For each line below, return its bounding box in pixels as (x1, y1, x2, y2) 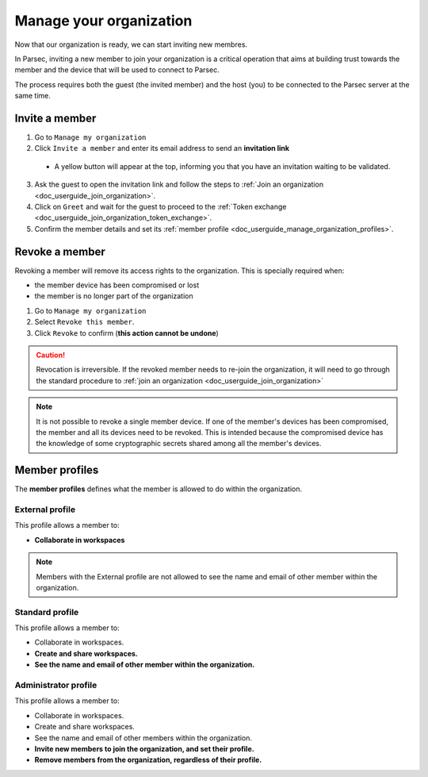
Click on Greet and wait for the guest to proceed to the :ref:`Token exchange (34, 202, 287, 211)
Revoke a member (14, 244, 106, 258)
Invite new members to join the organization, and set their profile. (34, 744, 254, 753)
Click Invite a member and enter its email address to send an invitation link (34, 144, 289, 153)
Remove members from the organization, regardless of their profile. (34, 755, 262, 765)
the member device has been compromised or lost (34, 280, 200, 290)
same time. (14, 91, 52, 101)
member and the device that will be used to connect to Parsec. (14, 65, 220, 75)
